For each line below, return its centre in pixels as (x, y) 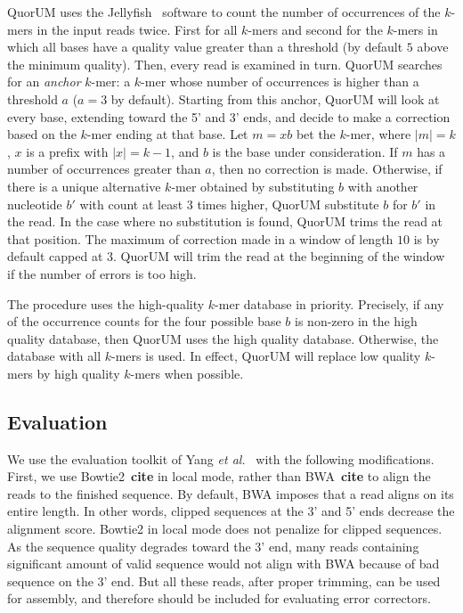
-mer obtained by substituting (253, 186)
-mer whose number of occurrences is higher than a (280, 82)
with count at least (131, 204)
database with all (54, 356)
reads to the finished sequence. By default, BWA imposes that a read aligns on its (231, 493)
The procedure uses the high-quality (106, 303)
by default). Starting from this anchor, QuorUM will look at (275, 98)
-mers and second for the (315, 29)
